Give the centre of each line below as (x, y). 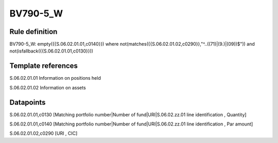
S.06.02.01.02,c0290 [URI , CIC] (44, 133)
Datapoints (28, 102)
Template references (44, 66)
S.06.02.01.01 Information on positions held (55, 78)
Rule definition (33, 32)
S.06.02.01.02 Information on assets (48, 87)
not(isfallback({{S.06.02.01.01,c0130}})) (51, 51)
